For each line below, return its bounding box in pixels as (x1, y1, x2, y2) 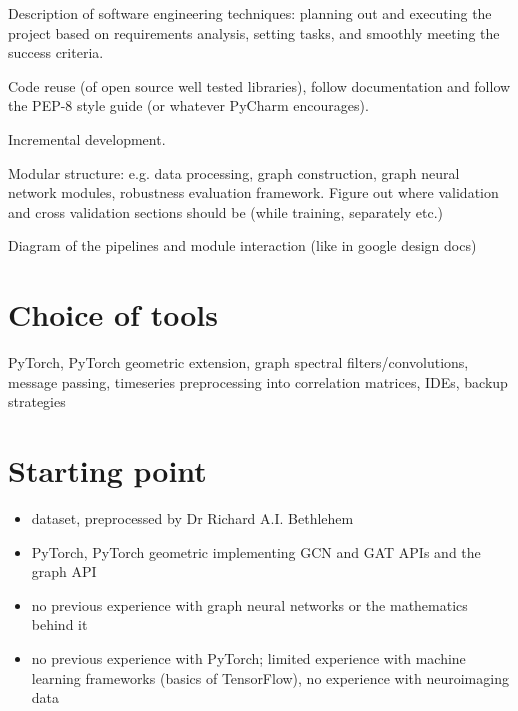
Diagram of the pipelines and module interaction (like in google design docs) (8, 235, 477, 256)
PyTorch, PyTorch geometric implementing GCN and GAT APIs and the (31, 541, 481, 562)
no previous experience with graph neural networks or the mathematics (31, 594, 468, 615)
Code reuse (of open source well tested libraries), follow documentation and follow (8, 75, 511, 96)
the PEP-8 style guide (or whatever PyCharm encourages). (8, 95, 369, 116)
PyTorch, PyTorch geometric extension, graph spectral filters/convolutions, (8, 352, 469, 373)
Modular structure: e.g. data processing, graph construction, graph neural (8, 162, 460, 183)
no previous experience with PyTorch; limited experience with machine (31, 647, 466, 668)
